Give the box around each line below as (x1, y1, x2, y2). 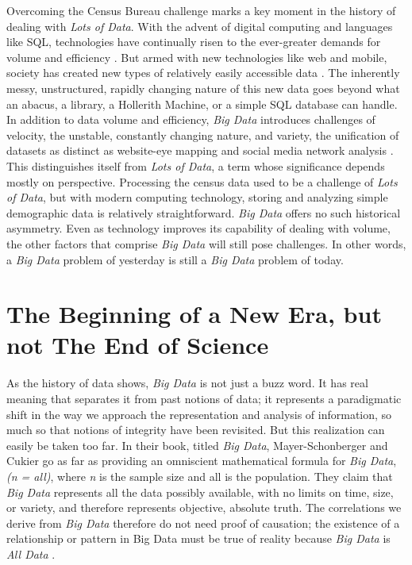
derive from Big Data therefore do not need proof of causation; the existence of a (6, 514, 400, 531)
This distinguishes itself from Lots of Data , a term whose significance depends (6, 157, 385, 174)
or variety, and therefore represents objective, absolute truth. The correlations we (6, 499, 402, 516)
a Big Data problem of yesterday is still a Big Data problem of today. (6, 251, 344, 267)
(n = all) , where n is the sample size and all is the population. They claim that (6, 467, 393, 484)
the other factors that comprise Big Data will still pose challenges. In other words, (6, 235, 406, 252)
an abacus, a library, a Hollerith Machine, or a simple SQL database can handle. (6, 95, 398, 112)
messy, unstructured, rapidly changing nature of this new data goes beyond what (6, 79, 400, 96)
